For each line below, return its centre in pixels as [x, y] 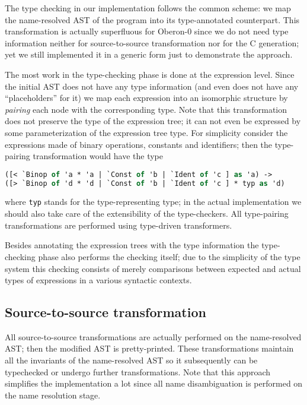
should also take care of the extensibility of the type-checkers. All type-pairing [147, 213]
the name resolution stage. [53, 395]
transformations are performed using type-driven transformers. [119, 225]
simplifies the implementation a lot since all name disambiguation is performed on [154, 383]
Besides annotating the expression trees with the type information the [132, 245]
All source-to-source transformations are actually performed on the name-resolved [153, 336]
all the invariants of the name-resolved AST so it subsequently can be [131, 360]
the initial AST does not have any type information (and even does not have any [152, 86]
